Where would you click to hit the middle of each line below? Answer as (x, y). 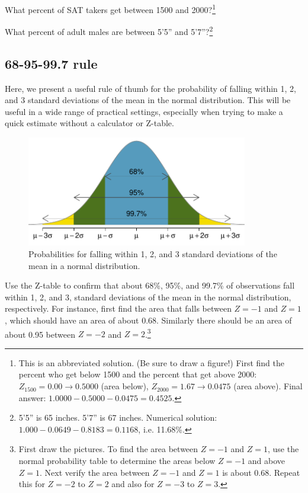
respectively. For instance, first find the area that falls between (118, 308)
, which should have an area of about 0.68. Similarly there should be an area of (148, 320)
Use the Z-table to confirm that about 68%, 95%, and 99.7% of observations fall (150, 285)
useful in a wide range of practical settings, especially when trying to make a (144, 111)
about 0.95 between (40, 334)
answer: (32, 397)
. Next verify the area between (95, 472)
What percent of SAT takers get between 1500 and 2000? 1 (110, 9)
